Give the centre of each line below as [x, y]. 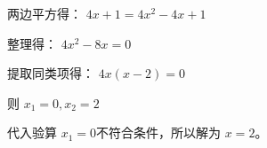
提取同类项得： [51, 73]
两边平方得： [44, 13]
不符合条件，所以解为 [159, 132]
